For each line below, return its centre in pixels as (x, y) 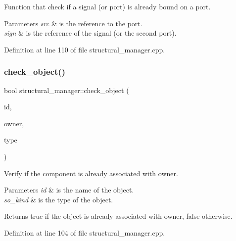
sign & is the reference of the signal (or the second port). (90, 33)
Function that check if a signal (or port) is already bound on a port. (107, 6)
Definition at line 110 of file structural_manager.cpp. (85, 49)
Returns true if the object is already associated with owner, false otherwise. (118, 216)
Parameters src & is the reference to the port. (73, 23)
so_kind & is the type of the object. (59, 199)
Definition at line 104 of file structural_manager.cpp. (85, 232)
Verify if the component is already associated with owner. (91, 173)
